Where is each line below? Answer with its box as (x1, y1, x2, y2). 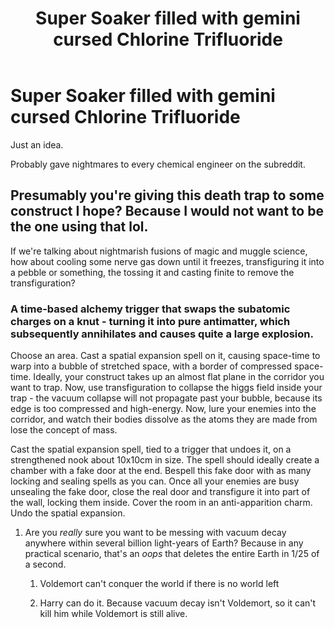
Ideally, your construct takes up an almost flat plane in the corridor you (33, 371, 325, 383)
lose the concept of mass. (10, 424, 118, 436)
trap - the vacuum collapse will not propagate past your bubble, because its (10, 392, 323, 404)
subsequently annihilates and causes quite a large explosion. (10, 327, 314, 341)
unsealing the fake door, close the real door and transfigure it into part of (10, 486, 311, 498)
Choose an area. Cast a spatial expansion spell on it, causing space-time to (10, 350, 321, 362)
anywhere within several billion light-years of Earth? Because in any (24, 537, 304, 549)
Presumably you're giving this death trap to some (10, 187, 325, 204)
